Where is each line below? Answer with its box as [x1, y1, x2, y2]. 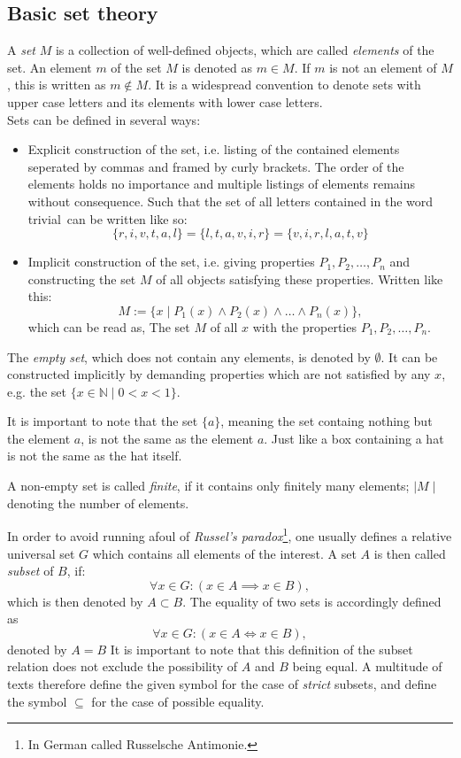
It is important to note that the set [7, 412, 198, 430]
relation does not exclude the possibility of [7, 657, 238, 676]
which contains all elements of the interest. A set [92, 544, 357, 562]
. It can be [380, 347, 438, 366]
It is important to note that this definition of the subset [110, 639, 413, 658]
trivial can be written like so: [27, 209, 188, 228]
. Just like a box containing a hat [264, 429, 444, 447]
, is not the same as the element [81, 429, 254, 447]
